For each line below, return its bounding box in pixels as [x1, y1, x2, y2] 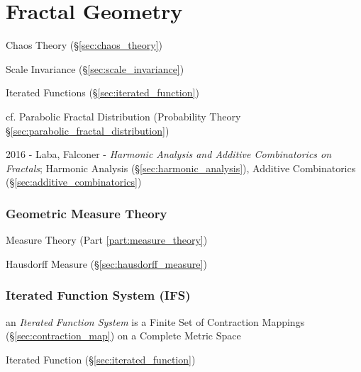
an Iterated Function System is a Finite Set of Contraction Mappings [6, 314, 305, 329]
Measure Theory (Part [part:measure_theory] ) [6, 232, 208, 247]
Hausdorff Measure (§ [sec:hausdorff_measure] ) [6, 256, 207, 271]
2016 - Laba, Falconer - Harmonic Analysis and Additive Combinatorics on [6, 147, 332, 162]
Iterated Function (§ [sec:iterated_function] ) [6, 351, 196, 366]
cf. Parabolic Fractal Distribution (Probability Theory [6, 108, 241, 123]
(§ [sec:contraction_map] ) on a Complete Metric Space [6, 328, 241, 343]
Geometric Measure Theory [6, 204, 167, 222]
